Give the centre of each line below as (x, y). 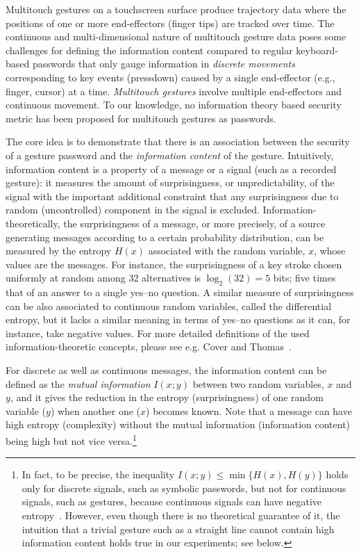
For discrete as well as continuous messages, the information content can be (166, 370)
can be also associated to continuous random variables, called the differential (169, 305)
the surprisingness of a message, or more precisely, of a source (194, 223)
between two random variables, (258, 383)
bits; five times (304, 278)
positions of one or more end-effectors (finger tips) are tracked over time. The (170, 23)
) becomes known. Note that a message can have (249, 410)
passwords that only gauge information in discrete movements (163, 64)
